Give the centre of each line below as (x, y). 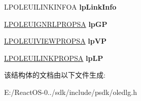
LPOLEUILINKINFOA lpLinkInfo (60, 7)
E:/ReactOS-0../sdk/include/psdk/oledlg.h (70, 92)
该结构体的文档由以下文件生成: (55, 75)
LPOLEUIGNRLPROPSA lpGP (56, 24)
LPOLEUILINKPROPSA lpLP (54, 58)
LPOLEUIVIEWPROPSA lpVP (55, 41)
